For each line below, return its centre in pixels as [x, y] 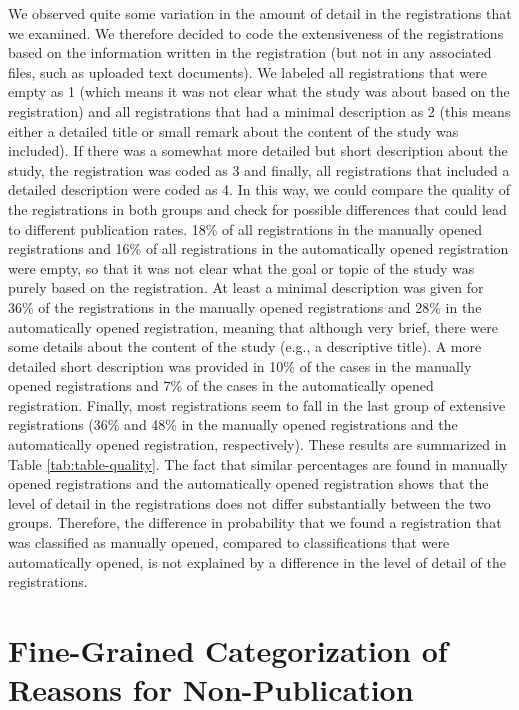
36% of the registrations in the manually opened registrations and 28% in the [245, 306]
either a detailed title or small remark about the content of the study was [233, 130]
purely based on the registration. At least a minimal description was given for [246, 287]
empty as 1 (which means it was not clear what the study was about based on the [259, 91]
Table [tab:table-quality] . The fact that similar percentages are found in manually [258, 463]
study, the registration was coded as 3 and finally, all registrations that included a [259, 169]
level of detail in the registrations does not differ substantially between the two [249, 502]
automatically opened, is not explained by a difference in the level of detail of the [257, 561]
